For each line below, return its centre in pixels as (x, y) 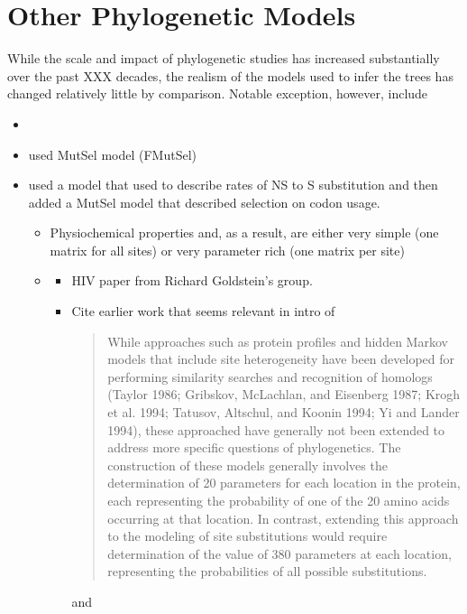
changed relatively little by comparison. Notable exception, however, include (218, 93)
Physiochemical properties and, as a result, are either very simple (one (244, 233)
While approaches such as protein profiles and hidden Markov (278, 341)
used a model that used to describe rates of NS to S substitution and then (233, 185)
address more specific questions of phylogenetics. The (254, 447)
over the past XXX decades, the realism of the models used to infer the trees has (230, 75)
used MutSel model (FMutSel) (112, 154)
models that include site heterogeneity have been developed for (281, 359)
